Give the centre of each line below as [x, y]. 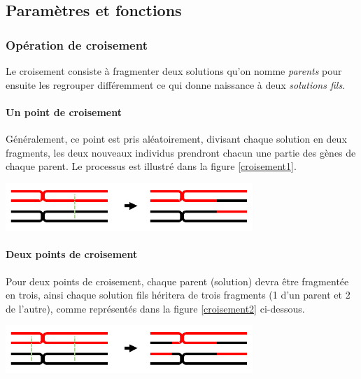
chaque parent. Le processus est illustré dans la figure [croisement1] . [151, 166]
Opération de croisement [77, 44]
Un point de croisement [64, 112]
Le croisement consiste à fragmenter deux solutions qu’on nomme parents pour [174, 71]
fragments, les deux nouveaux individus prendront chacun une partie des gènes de [181, 152]
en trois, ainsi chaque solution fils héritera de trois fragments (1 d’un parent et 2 [178, 295]
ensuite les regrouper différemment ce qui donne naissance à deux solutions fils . [176, 84]
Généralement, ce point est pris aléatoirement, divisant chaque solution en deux [176, 138]
